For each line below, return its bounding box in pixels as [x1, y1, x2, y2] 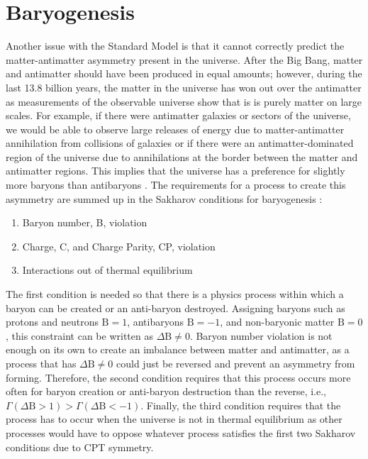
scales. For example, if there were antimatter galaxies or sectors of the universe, [6, 108, 351, 123]
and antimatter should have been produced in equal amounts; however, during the [6, 66, 362, 81]
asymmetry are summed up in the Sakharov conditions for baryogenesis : [6, 191, 323, 206]
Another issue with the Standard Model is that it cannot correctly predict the [6, 38, 345, 53]
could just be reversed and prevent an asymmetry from [116, 356, 355, 370]
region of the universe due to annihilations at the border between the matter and [6, 149, 358, 164]
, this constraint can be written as [6, 328, 153, 343]
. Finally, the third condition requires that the [140, 397, 341, 412]
